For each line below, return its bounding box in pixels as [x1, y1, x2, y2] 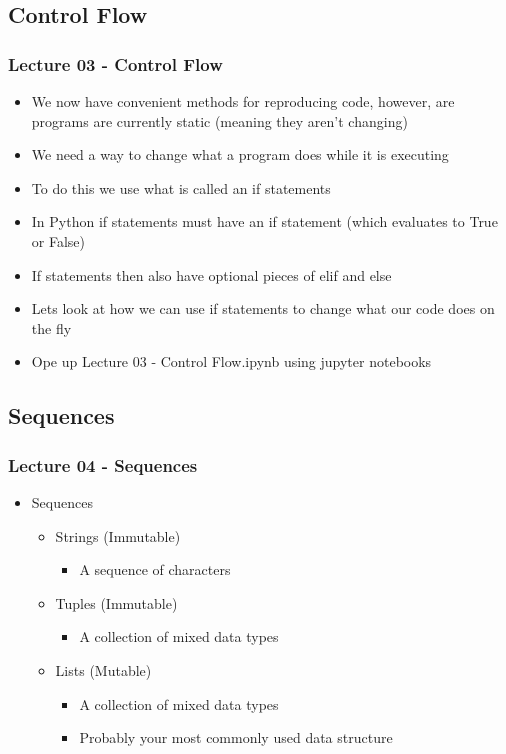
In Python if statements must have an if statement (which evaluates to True [31, 211, 498, 232]
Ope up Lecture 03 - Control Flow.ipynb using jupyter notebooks [31, 351, 432, 372]
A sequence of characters [79, 559, 231, 580]
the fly [31, 317, 72, 338]
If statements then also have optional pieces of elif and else [31, 264, 392, 285]
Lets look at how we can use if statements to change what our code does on [31, 298, 495, 319]
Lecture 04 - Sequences [8, 452, 198, 477]
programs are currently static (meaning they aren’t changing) [31, 110, 408, 131]
